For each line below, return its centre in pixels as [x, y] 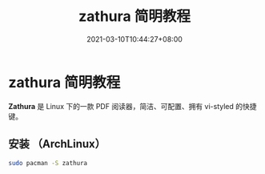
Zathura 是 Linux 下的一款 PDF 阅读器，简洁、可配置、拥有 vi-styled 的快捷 [133, 106]
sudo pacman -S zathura [48, 163]
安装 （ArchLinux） [57, 144]
